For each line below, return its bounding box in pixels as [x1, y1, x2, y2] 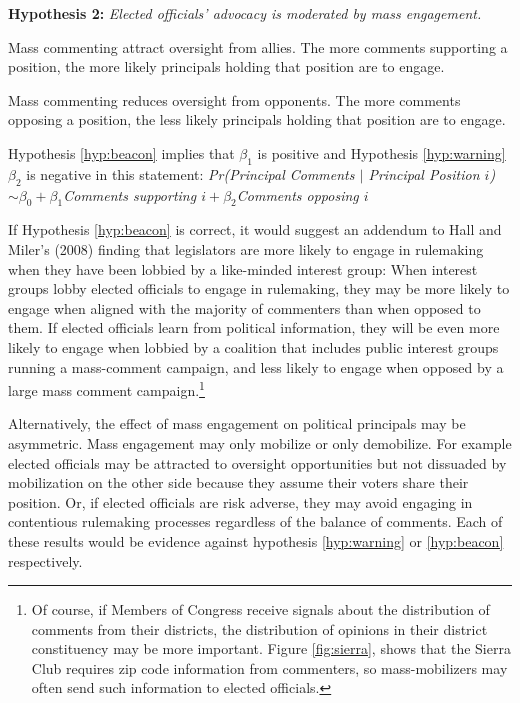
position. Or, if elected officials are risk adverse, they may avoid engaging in [8, 491, 473, 512]
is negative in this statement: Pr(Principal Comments [26, 163, 355, 184]
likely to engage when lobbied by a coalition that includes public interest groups [8, 336, 499, 357]
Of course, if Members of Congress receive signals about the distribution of [31, 599, 490, 620]
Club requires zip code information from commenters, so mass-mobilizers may [31, 657, 508, 678]
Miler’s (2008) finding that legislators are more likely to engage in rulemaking [8, 238, 484, 259]
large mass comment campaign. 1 [8, 377, 205, 400]
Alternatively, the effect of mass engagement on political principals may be [8, 413, 466, 434]
